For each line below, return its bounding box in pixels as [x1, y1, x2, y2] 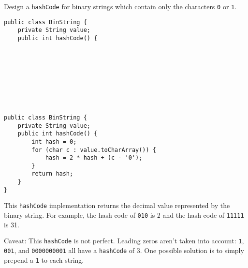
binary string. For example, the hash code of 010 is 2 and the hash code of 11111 [4, 210, 244, 220]
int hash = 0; [31, 138, 77, 145]
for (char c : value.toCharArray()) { [31, 146, 156, 153]
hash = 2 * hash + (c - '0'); [45, 154, 143, 162]
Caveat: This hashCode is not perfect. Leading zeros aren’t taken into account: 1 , [4, 236, 244, 246]
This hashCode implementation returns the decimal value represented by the [4, 200, 230, 210]
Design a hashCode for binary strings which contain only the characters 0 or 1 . [4, 1, 237, 11]
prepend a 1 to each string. [4, 254, 84, 265]
